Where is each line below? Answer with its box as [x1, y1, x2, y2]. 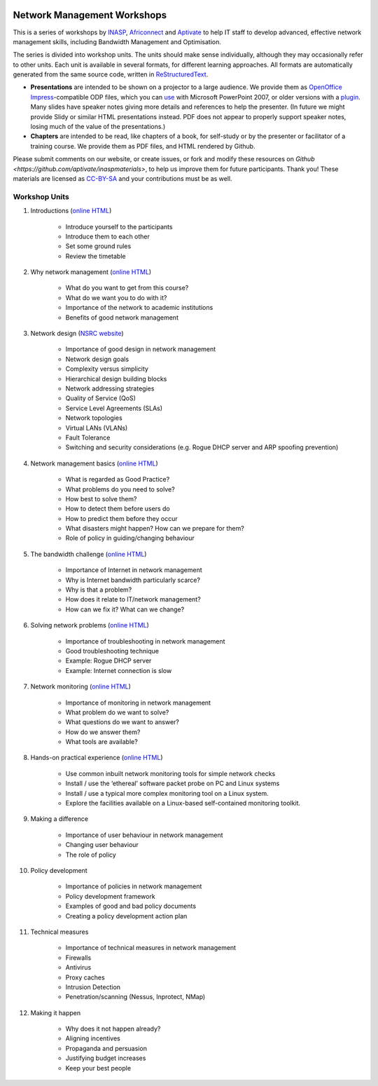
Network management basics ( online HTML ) [30, 459, 158, 468]
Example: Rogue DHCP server [65, 656, 152, 665]
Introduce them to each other [65, 232, 150, 240]
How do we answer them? [65, 728, 141, 736]
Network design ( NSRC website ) [30, 330, 124, 338]
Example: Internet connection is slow [65, 666, 172, 674]
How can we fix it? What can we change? [65, 605, 185, 613]
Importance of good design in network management [65, 345, 216, 353]
